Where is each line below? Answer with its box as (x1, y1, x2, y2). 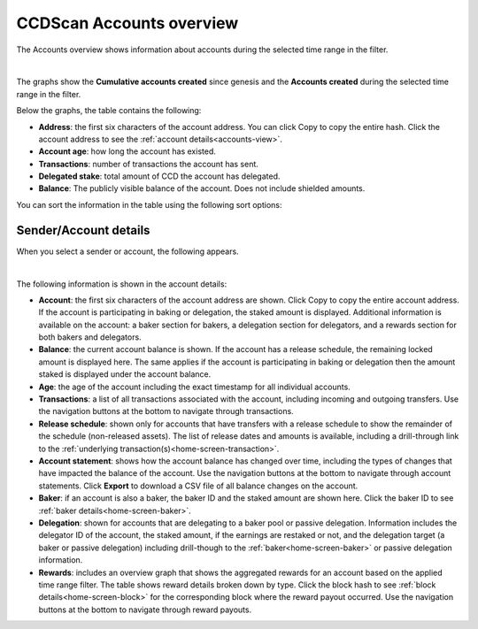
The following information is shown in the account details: (16, 279, 227, 289)
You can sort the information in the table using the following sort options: (16, 199, 282, 210)
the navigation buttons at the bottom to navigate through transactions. (38, 406, 294, 417)
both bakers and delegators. (38, 332, 142, 342)
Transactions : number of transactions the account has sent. (38, 158, 258, 169)
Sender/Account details (16, 222, 150, 238)
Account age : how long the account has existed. (38, 146, 216, 157)
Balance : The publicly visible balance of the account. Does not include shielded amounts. (38, 183, 366, 194)
